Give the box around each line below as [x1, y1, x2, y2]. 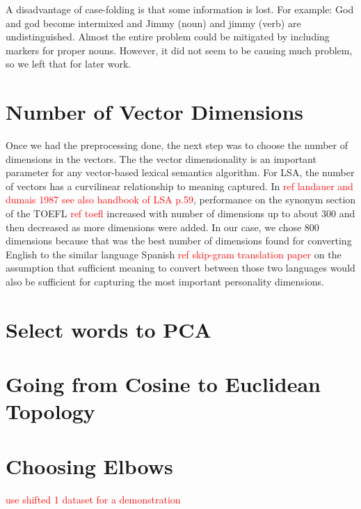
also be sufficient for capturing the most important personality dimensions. [6, 274, 324, 289]
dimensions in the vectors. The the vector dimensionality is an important [6, 151, 316, 166]
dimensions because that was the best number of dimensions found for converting [6, 233, 352, 248]
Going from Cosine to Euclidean [6, 370, 321, 398]
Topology [6, 397, 95, 425]
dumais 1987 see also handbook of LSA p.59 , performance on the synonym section [6, 192, 356, 207]
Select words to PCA [6, 315, 211, 343]
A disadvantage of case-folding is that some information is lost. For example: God [6, 2, 354, 16]
